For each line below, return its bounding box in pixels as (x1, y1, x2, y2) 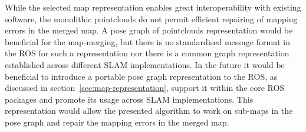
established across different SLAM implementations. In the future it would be (5, 58, 285, 70)
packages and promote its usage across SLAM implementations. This (5, 93, 254, 105)
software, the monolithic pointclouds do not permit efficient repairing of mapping (5, 12, 298, 25)
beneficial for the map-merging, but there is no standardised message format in (5, 35, 290, 48)
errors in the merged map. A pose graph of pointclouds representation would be (5, 24, 293, 36)
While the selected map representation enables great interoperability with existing (5, 1, 301, 13)
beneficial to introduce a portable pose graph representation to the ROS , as (5, 70, 278, 82)
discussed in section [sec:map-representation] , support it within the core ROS (5, 82, 285, 94)
